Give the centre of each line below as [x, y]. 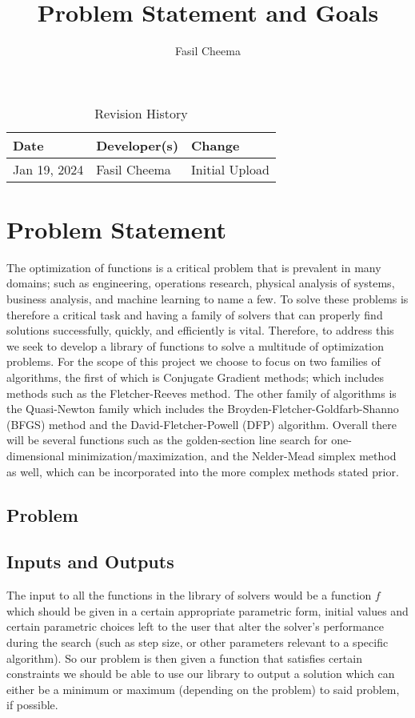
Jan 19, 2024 [48, 169]
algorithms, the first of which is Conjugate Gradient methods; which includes [195, 377]
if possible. [32, 705]
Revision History [141, 113]
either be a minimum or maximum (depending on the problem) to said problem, [203, 689]
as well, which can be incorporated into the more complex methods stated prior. [203, 471]
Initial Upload [230, 169]
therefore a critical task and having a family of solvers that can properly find [195, 314]
